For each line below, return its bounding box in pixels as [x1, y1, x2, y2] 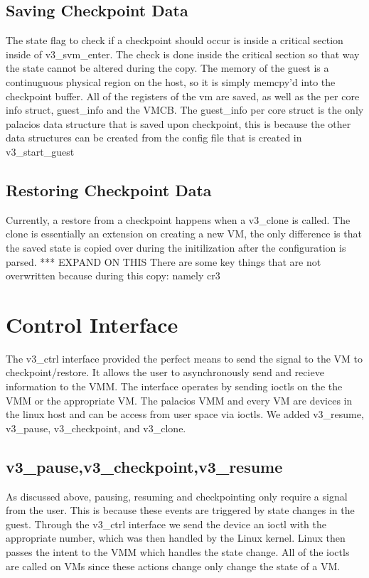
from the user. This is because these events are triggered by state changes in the [6, 503, 355, 518]
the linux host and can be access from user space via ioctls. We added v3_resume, [6, 407, 364, 422]
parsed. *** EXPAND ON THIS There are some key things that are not [6, 254, 321, 269]
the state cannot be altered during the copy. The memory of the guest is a [6, 60, 329, 75]
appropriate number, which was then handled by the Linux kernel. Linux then [6, 530, 346, 545]
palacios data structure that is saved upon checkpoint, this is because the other [6, 116, 351, 131]
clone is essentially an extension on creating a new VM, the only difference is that [6, 226, 362, 241]
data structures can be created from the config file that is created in [6, 130, 302, 145]
